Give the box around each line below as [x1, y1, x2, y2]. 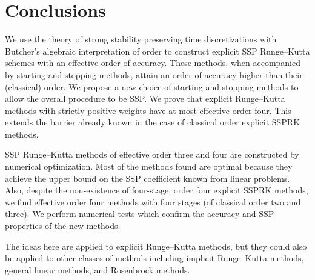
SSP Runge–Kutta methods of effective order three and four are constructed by [5, 148, 299, 161]
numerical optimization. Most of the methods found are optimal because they [5, 160, 293, 173]
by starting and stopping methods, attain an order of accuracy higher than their [5, 68, 303, 81]
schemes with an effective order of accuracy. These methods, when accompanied [5, 56, 301, 69]
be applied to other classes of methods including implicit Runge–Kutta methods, [5, 252, 304, 264]
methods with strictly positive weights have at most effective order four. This [5, 104, 291, 116]
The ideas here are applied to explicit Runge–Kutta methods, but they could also [5, 239, 307, 252]
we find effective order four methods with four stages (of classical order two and [5, 195, 301, 208]
